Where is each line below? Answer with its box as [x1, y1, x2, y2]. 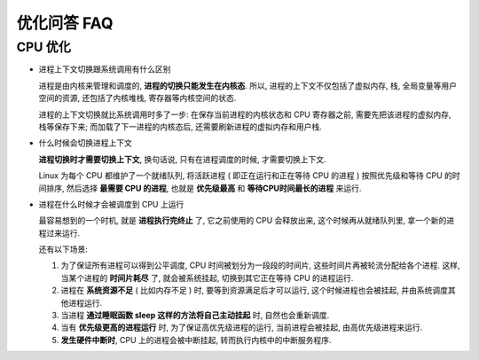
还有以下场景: [38, 244, 89, 254]
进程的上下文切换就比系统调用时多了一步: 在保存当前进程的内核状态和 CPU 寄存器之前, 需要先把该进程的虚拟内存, [38, 109, 452, 120]
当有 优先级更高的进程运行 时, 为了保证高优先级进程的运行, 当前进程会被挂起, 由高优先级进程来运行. [60, 322, 423, 333]
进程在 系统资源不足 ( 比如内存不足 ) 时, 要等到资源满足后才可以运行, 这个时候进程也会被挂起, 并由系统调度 [60, 285, 448, 296]
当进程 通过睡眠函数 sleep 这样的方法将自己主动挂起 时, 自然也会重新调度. [60, 310, 330, 321]
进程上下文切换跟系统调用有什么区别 [38, 64, 171, 74]
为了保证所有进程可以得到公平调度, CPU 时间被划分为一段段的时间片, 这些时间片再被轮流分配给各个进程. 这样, [60, 260, 460, 270]
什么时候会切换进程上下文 [38, 137, 132, 148]
